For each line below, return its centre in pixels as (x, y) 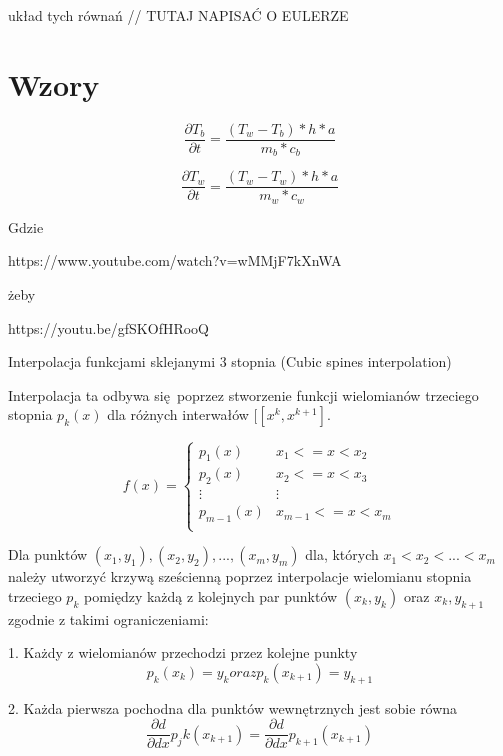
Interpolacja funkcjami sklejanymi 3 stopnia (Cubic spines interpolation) (230, 361)
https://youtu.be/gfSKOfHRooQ (108, 327)
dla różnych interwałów (178, 414)
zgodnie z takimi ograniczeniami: (108, 618)
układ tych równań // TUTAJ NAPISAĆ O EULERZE (178, 15)
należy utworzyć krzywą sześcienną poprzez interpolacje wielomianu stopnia (240, 576)
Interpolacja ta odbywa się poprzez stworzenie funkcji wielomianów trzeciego (243, 394)
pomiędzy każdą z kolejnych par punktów (210, 595)
